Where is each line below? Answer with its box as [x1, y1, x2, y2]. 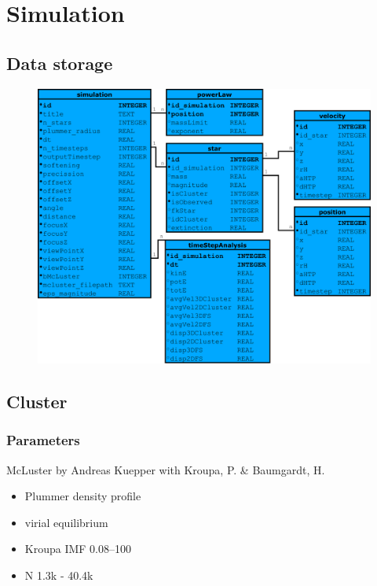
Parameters [6, 430, 80, 450]
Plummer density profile [24, 488, 141, 504]
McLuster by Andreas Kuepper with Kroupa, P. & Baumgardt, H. [6, 461, 325, 477]
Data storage [6, 50, 113, 75]
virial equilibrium [24, 514, 108, 530]
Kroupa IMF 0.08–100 [24, 540, 131, 557]
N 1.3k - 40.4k [24, 567, 93, 584]
